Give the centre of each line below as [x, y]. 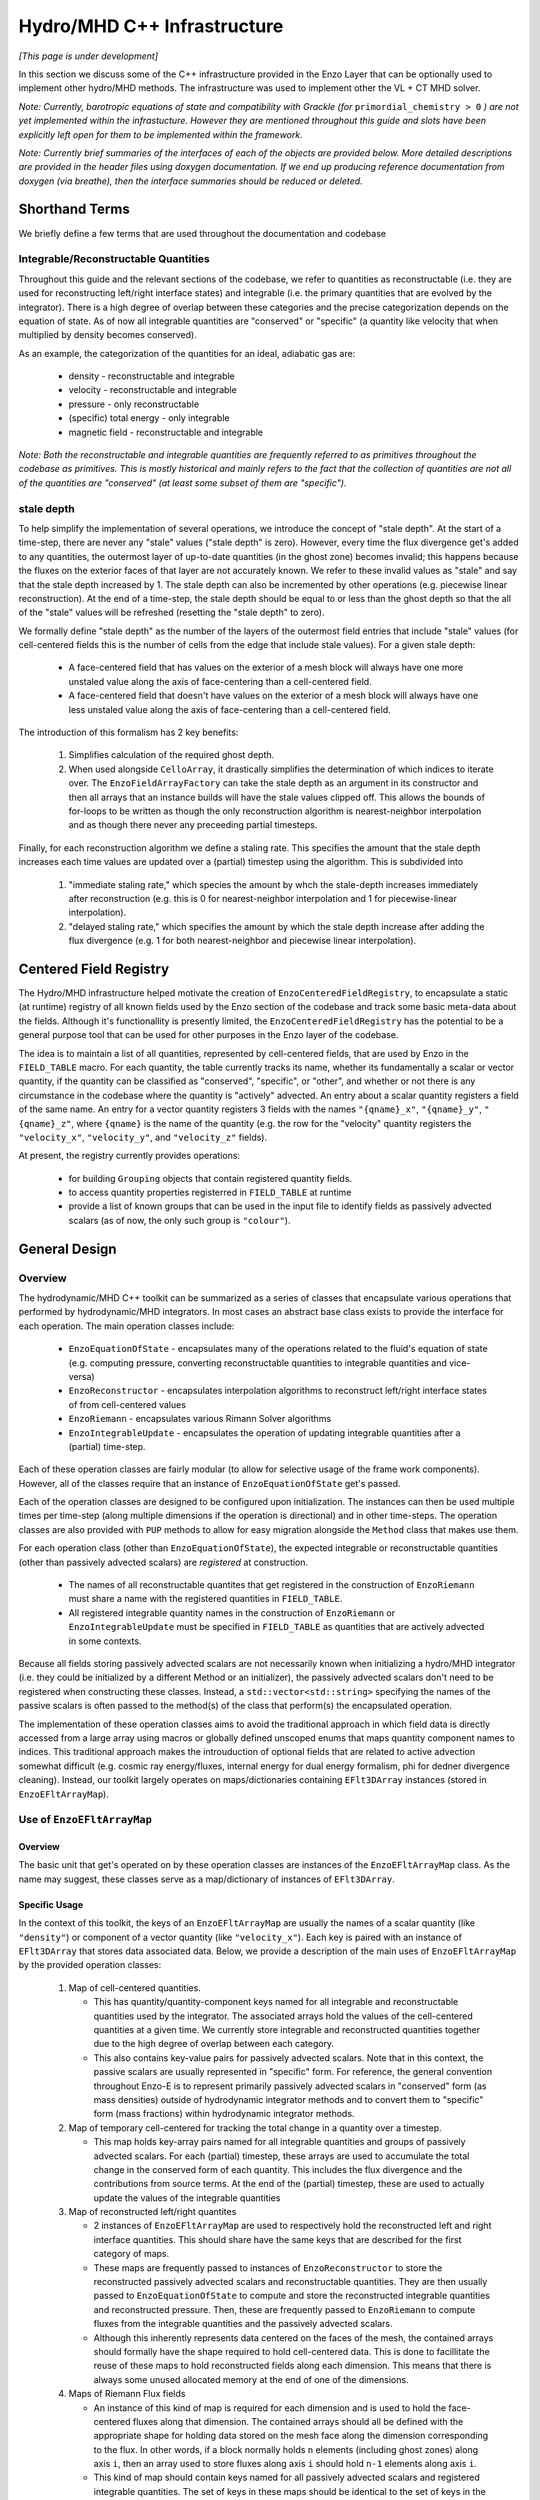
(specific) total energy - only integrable [149, 418]
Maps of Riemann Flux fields [127, 2394]
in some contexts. [105, 1641]
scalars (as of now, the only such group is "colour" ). [179, 1220]
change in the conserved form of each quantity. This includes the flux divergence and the [278, 2169]
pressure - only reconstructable [134, 404]
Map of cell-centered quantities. [135, 1987]
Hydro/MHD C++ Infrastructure [151, 26]
